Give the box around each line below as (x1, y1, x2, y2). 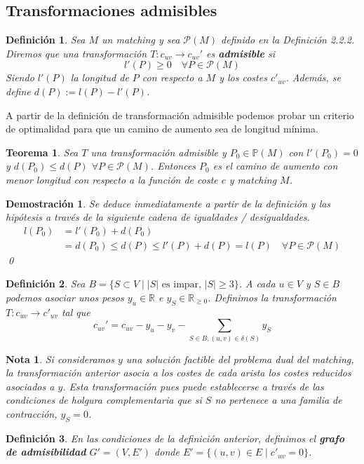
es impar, (161, 280, 201, 290)
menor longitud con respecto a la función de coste (6, 172, 218, 186)
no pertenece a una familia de (215, 393, 342, 407)
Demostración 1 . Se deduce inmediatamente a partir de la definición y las (6, 196, 331, 210)
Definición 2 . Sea (6, 276, 86, 291)
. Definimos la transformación (208, 289, 337, 304)
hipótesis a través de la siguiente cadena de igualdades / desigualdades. (6, 210, 310, 224)
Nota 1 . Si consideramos (6, 351, 114, 366)
